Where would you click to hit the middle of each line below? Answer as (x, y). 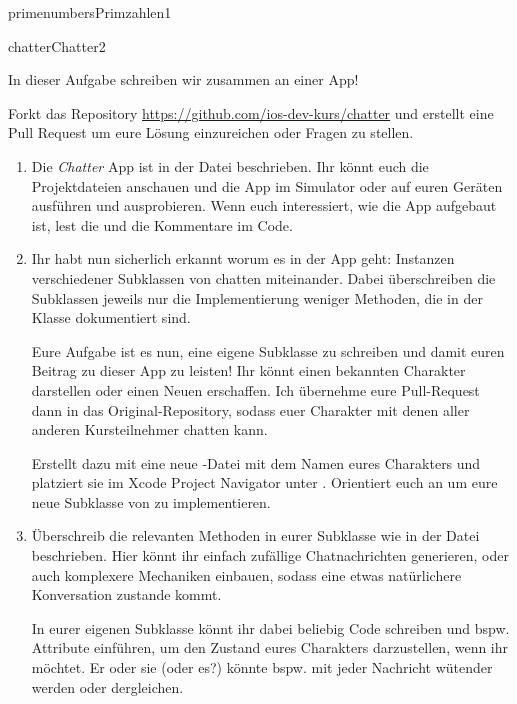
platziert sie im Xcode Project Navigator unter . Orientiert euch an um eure (264, 482)
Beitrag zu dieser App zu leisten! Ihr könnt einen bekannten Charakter (248, 370)
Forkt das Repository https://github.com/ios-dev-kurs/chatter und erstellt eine (251, 112)
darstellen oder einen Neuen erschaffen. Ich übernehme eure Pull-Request (255, 389)
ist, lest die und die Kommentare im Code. (162, 224)
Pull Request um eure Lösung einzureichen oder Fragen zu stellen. (211, 132)
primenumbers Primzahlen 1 (90, 12)
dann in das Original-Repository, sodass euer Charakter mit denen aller (250, 409)
